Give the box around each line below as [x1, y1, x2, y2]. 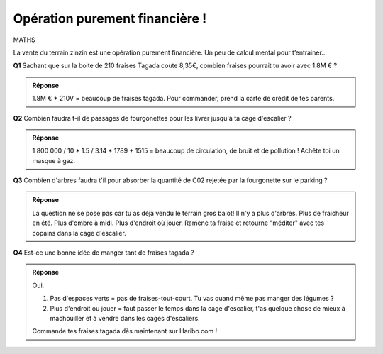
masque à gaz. [32, 156, 76, 165]
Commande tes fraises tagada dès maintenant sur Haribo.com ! [32, 327, 218, 336]
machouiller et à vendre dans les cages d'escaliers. [50, 314, 200, 322]
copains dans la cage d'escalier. [32, 228, 127, 237]
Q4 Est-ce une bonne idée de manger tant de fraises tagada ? [13, 248, 194, 257]
